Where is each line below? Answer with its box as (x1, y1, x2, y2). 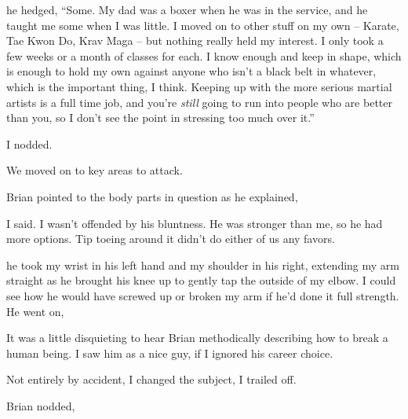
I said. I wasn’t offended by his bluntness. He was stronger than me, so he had (6, 215, 383, 231)
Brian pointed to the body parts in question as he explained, (6, 188, 298, 204)
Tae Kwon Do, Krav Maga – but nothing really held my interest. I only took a (6, 32, 384, 49)
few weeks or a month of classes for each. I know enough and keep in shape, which (6, 47, 402, 64)
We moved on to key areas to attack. (6, 162, 183, 178)
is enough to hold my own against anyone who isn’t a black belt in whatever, (6, 63, 377, 79)
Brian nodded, (6, 397, 75, 413)
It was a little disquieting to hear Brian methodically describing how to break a (6, 329, 388, 346)
